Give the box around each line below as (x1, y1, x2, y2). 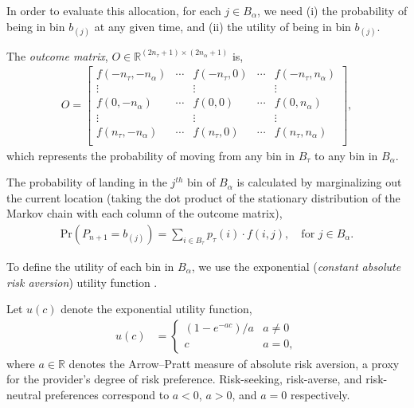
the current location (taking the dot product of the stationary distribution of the (6, 189, 400, 206)
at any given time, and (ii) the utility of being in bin (94, 18, 351, 34)
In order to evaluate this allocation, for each (6, 2, 221, 18)
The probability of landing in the (6, 174, 167, 190)
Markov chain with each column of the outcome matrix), (6, 205, 283, 222)
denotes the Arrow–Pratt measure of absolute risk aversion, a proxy (68, 355, 400, 371)
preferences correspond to (45, 386, 170, 402)
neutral (6, 386, 41, 402)
